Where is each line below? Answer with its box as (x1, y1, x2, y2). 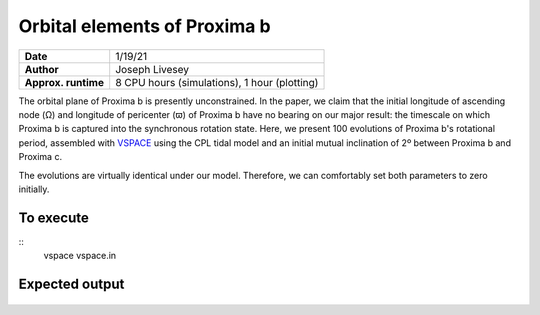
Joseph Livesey (115, 62, 190, 76)
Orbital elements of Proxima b (18, 15, 271, 37)
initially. (18, 183, 50, 195)
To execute (18, 209, 90, 226)
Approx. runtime (24, 75, 105, 89)
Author (24, 62, 59, 76)
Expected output (18, 276, 125, 292)
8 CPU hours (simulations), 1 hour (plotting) (115, 75, 319, 89)
